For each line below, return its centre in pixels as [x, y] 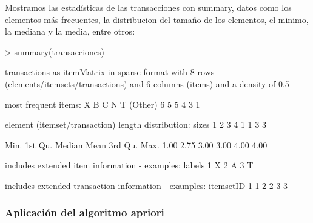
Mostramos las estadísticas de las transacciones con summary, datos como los [148, 7]
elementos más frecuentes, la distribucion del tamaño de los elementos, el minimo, [157, 19]
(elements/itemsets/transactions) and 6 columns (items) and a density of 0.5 [147, 83]
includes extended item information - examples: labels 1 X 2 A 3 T [129, 165]
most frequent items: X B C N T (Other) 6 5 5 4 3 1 [103, 104]
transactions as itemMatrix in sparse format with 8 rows [110, 72]
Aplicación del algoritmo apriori [85, 212]
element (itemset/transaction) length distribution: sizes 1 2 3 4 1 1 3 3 [136, 125]
